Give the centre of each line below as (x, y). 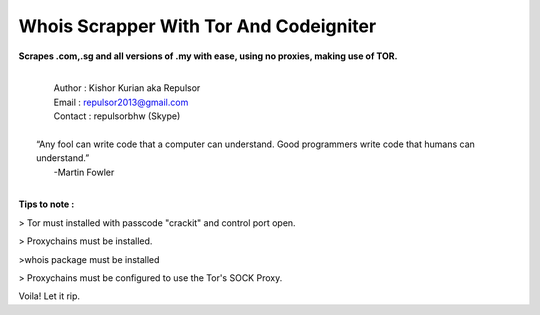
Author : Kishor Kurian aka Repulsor (127, 88)
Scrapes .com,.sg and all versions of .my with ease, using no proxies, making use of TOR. (208, 56)
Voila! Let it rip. (49, 296)
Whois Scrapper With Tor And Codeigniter (197, 26)
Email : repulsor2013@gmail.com (121, 102)
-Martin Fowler (84, 172)
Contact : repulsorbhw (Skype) (117, 116)
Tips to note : (46, 204)
